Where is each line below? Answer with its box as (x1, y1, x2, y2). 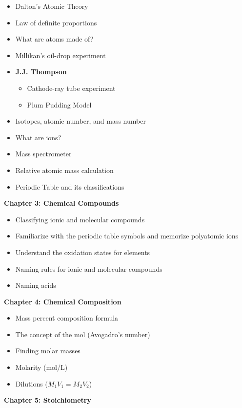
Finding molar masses (15, 345, 81, 356)
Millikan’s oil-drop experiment (15, 50, 106, 60)
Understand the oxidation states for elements (15, 247, 150, 257)
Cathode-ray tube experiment (27, 83, 116, 93)
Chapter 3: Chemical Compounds (4, 198, 119, 208)
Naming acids (15, 280, 56, 290)
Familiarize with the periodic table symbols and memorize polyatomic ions (15, 231, 239, 241)
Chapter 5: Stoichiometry (4, 395, 91, 405)
